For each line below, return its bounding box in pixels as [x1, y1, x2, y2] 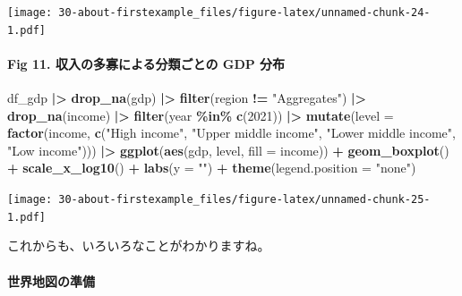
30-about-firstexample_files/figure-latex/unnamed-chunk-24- [58, 6, 431, 19]
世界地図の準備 [7, 271, 95, 290]
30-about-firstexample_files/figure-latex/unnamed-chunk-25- [58, 193, 431, 207]
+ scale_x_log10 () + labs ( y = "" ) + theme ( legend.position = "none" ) [7, 158, 416, 177]
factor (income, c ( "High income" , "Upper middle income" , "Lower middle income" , [7, 123, 456, 142]
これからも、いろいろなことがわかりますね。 [7, 236, 270, 255]
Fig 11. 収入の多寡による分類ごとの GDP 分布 [7, 54, 286, 72]
